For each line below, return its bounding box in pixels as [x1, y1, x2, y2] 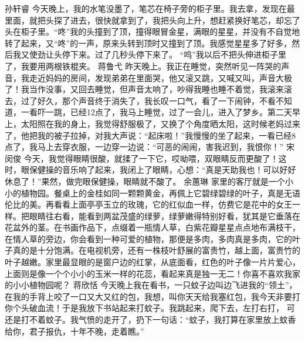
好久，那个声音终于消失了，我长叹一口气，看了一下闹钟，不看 [37, 94, 276, 106]
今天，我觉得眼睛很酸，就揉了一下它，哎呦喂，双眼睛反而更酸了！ [23, 152, 279, 164]
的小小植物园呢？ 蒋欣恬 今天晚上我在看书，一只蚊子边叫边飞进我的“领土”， [5, 279, 297, 291]
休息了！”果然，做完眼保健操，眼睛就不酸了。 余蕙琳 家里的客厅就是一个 [5, 175, 285, 187]
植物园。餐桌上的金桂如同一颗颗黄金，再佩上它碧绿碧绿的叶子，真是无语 [21, 186, 300, 199]
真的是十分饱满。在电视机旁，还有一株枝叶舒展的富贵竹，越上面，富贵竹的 [12, 244, 300, 256]
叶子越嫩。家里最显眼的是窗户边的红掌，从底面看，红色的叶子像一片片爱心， [5, 256, 300, 268]
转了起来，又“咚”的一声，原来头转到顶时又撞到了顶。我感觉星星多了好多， [5, 36, 292, 49]
